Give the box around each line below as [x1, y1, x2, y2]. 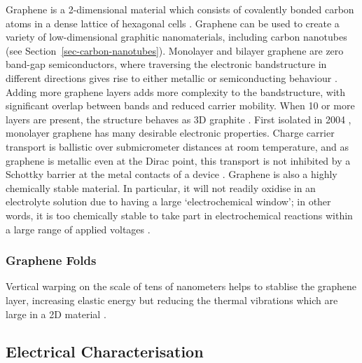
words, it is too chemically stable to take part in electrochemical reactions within [6, 207, 353, 222]
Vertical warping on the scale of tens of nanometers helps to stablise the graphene [6, 279, 357, 294]
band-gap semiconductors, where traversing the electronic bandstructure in [6, 57, 327, 71]
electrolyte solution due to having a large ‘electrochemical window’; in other [6, 194, 331, 209]
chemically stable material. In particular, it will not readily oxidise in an [6, 180, 316, 195]
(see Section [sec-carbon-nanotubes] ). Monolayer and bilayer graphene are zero [6, 43, 344, 57]
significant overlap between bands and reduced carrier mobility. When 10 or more [6, 98, 355, 113]
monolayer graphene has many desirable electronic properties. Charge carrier [6, 125, 335, 140]
